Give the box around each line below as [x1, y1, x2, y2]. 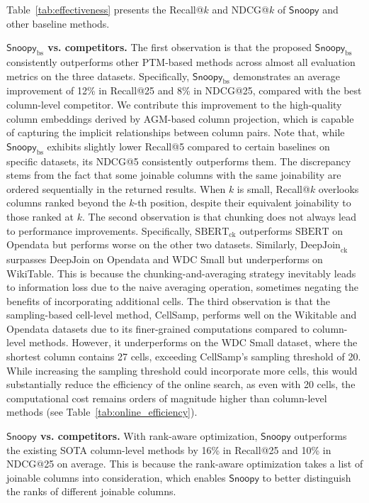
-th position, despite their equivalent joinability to [134, 195, 351, 210]
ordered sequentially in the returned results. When [6, 181, 226, 196]
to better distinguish [262, 470, 351, 485]
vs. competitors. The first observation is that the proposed [47, 40, 312, 55]
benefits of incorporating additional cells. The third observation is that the [6, 293, 331, 308]
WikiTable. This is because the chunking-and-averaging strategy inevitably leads [6, 265, 356, 280]
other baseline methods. [6, 16, 110, 31]
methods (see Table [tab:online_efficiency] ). [6, 404, 198, 419]
